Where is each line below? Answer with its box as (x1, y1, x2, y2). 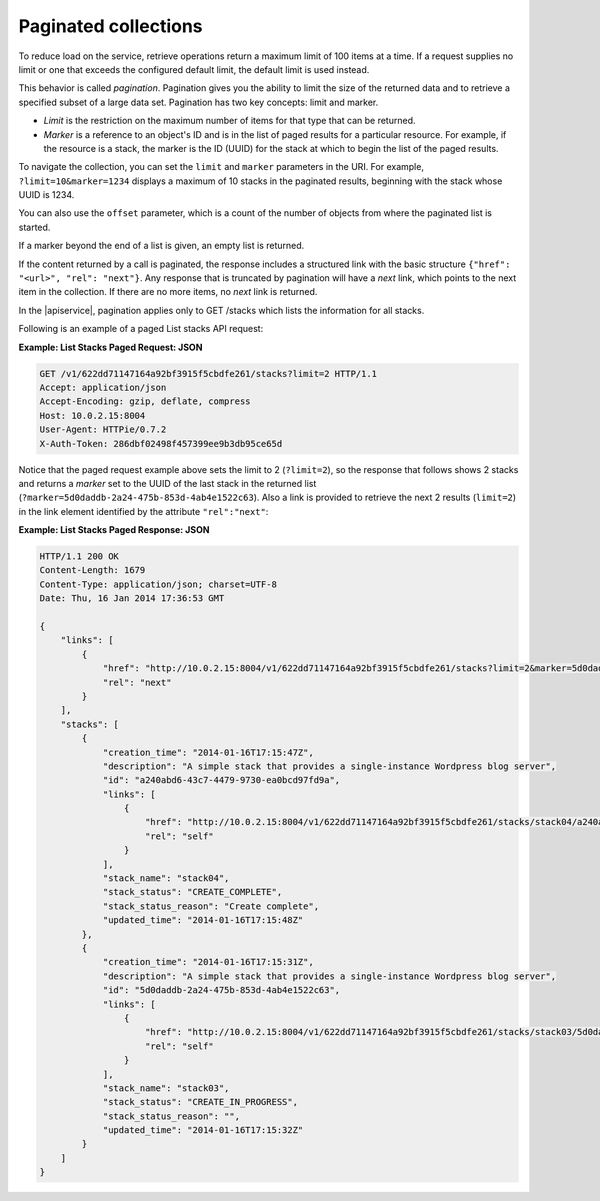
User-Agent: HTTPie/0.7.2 (39, 424, 167, 435)
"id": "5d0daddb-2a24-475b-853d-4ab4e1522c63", (102, 985, 341, 996)
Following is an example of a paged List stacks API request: (18, 323, 264, 335)
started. (18, 221, 51, 233)
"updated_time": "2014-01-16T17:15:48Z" (102, 915, 304, 926)
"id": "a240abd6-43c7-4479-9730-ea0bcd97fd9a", (102, 775, 341, 786)
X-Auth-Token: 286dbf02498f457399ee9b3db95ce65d (39, 438, 283, 449)
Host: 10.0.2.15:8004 (39, 410, 146, 421)
